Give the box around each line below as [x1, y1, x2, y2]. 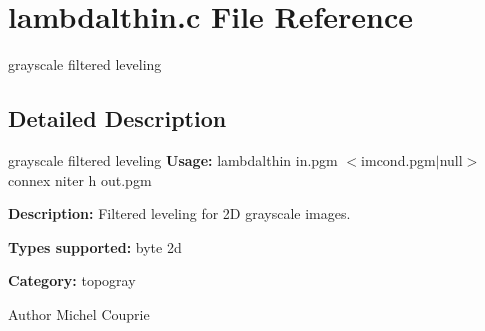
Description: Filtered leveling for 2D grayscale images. [8, 203, 351, 224]
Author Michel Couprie [8, 303, 150, 324]
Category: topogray [8, 270, 136, 291]
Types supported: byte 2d [8, 236, 182, 257]
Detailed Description [8, 103, 227, 134]
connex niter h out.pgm [8, 169, 152, 190]
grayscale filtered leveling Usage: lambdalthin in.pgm [8, 149, 338, 170]
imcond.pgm [361, 149, 436, 170]
